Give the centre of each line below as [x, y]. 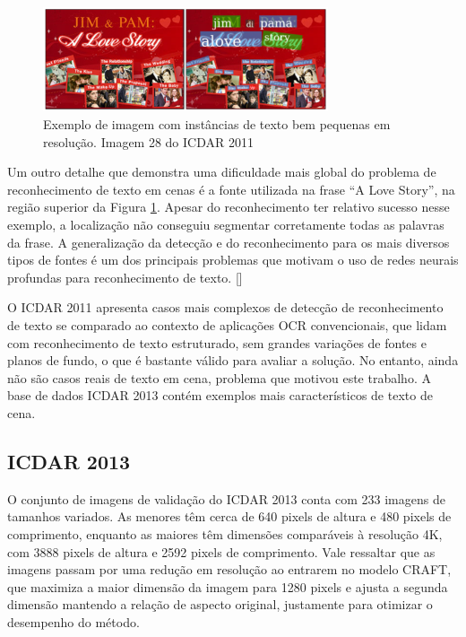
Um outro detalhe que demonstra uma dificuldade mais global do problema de [222, 172]
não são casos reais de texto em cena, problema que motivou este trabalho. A [219, 377]
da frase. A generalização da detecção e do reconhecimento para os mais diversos [229, 242]
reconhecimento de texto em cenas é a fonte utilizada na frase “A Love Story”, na [231, 189]
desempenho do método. [73, 621]
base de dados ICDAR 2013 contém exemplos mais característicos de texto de [220, 395]
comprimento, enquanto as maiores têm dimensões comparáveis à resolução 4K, [225, 533]
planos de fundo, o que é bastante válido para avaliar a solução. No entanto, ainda [233, 360]
